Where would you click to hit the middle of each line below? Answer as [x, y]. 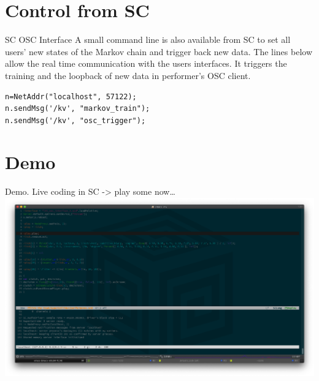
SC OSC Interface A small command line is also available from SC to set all [148, 40]
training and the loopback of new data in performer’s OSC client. [128, 75]
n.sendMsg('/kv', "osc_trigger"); [75, 120]
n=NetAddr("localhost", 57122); [71, 96]
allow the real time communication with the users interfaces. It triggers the [146, 63]
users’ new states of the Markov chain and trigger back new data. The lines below [159, 51]
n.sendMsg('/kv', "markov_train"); [78, 109]
